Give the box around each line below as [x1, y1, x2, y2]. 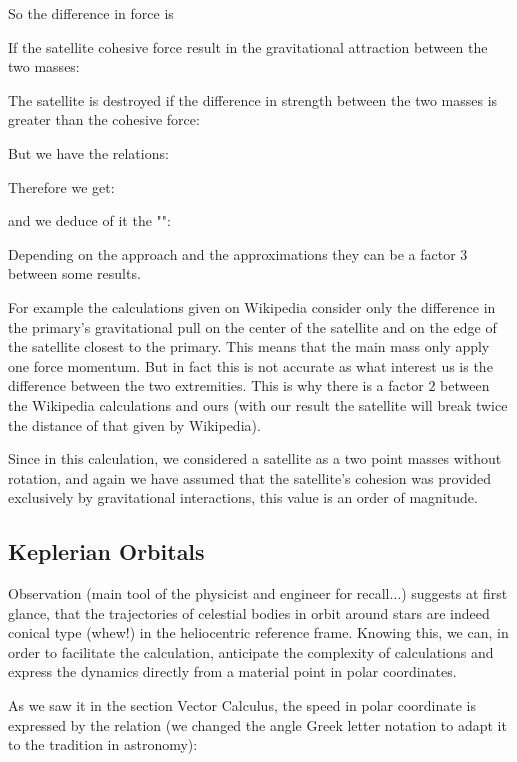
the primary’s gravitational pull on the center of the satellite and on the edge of [8, 316, 497, 337]
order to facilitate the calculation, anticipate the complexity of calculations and [8, 641, 494, 662]
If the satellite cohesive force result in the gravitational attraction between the [8, 36, 488, 57]
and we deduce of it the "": [8, 210, 171, 231]
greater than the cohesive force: [8, 109, 200, 130]
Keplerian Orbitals [8, 536, 205, 567]
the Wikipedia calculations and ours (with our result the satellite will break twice [8, 394, 508, 415]
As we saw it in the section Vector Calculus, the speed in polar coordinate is [8, 695, 476, 716]
